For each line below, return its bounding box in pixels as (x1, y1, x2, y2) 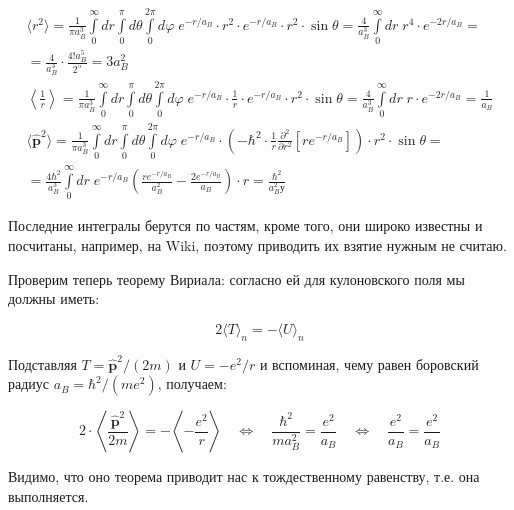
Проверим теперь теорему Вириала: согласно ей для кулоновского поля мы (8, 268, 465, 289)
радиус (8, 373, 50, 394)
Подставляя (8, 353, 77, 374)
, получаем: (157, 373, 227, 394)
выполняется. (8, 485, 89, 506)
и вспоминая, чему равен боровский (259, 353, 479, 374)
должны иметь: (8, 288, 100, 309)
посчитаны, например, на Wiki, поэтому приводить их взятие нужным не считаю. (8, 235, 507, 255)
